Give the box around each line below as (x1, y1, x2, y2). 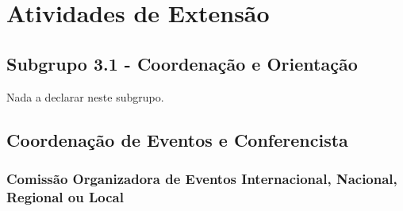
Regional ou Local (6, 186, 124, 206)
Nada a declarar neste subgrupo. (6, 88, 164, 105)
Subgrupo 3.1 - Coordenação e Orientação (6, 51, 358, 75)
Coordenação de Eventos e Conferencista (6, 127, 348, 152)
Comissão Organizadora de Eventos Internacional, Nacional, (6, 168, 397, 188)
